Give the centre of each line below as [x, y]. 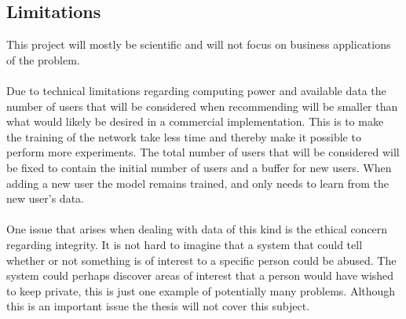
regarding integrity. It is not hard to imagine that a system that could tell [185, 244]
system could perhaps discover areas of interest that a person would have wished [200, 275]
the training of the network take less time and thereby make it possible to [184, 136]
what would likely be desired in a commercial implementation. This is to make [195, 121]
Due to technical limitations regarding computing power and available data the [196, 90]
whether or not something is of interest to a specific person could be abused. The [201, 260]
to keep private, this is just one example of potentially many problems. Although [201, 290]
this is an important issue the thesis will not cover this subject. [158, 306]
